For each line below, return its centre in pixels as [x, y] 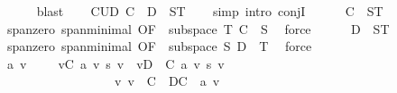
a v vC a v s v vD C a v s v [115, 63]
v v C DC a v [167, 81]
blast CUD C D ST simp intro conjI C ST [210, 11]
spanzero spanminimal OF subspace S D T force [159, 46]
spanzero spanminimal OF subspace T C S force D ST [198, 28]
